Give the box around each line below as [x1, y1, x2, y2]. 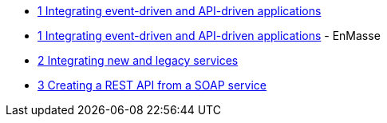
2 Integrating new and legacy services [38, 54, 239, 67]
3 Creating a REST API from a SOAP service [38, 78, 267, 92]
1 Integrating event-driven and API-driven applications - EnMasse [38, 29, 381, 42]
